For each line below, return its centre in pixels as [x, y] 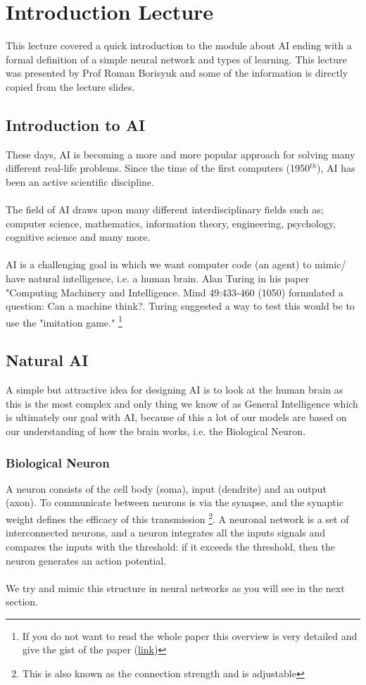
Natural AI [47, 360]
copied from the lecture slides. [70, 86]
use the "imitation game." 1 [64, 321]
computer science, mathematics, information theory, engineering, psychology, [171, 223]
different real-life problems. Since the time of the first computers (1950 [158, 168]
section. [22, 602]
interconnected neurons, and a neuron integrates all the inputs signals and [166, 533]
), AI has [336, 168]
